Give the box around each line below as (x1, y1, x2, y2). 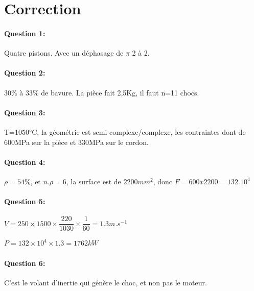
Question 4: (4, 156, 45, 167)
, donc (153, 176, 173, 186)
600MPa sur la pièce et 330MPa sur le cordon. (4, 136, 149, 147)
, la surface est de (66, 176, 121, 186)
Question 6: (4, 257, 45, 268)
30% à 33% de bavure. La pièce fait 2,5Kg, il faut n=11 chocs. (4, 87, 199, 98)
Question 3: (4, 107, 45, 117)
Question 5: (4, 196, 45, 207)
